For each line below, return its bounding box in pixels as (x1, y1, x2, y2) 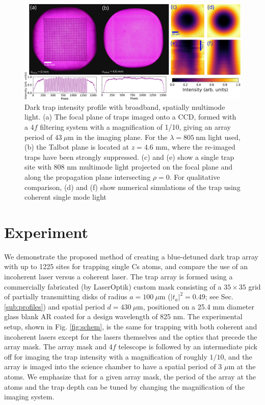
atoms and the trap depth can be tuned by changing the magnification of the (4, 381, 245, 392)
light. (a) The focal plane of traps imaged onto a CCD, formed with (24, 111, 236, 122)
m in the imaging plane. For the (68, 131, 168, 142)
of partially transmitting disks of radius (4, 291, 127, 302)
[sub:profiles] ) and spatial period (4, 301, 105, 312)
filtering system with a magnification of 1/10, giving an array (40, 121, 231, 132)
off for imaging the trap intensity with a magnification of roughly (4, 351, 207, 362)
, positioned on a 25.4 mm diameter (143, 301, 255, 312)
